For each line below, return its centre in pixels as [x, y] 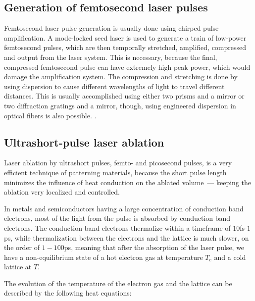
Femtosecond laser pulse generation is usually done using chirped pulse [111, 28]
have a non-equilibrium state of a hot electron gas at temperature [103, 257]
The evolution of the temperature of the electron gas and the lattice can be [118, 283]
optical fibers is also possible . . [50, 115]
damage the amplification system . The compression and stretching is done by [121, 76]
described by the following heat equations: [68, 293]
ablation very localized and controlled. [62, 192]
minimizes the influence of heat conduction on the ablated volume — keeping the [128, 182]
